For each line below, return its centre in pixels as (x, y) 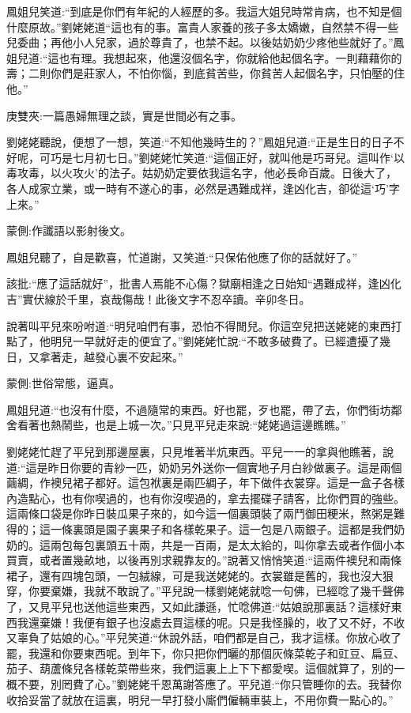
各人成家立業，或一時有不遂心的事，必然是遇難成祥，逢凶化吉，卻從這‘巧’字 (203, 188)
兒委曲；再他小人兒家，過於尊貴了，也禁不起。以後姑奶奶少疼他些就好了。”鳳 (205, 42)
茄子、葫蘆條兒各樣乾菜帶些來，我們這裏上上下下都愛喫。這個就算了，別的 (200, 668)
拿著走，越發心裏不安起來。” (111, 356)
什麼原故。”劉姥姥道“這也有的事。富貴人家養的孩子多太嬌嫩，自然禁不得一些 (203, 26)
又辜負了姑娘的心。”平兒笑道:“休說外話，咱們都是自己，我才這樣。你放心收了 (204, 638)
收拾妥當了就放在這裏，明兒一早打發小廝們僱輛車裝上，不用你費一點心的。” (200, 699)
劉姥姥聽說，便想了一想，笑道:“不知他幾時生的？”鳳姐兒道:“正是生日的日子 (200, 142)
